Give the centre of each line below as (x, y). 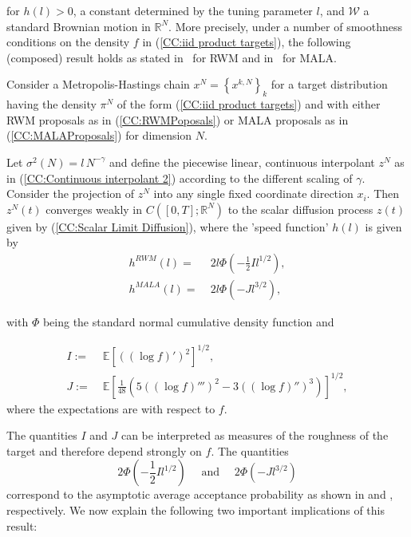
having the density (51, 104)
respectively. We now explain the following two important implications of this (196, 510)
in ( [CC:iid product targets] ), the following (247, 42)
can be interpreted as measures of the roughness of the (255, 435)
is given (383, 226)
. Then (383, 193)
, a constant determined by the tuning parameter (193, 10)
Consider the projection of (71, 193)
